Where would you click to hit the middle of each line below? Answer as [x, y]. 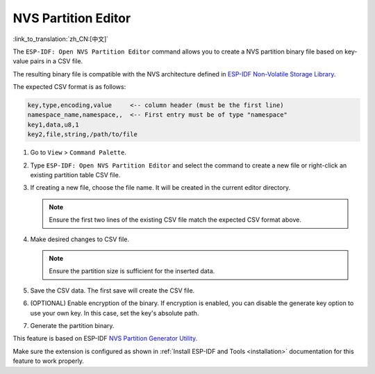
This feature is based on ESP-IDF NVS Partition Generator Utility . [105, 339]
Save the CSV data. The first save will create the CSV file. [112, 290]
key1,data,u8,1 [53, 124]
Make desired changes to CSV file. [80, 239]
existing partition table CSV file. [75, 175]
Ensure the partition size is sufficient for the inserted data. [132, 271]
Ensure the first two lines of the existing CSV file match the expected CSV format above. [175, 220]
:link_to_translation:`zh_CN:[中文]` [61, 39]
